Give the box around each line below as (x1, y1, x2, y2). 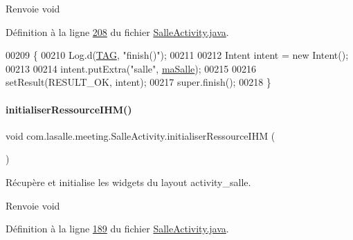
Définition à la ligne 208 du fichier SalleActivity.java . (6, 24, 229, 39)
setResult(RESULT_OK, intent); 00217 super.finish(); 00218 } (6, 75, 271, 89)
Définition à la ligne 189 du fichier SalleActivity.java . (6, 221, 229, 236)
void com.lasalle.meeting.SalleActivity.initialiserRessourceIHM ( (6, 128, 275, 142)
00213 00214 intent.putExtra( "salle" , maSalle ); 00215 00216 (6, 61, 257, 75)
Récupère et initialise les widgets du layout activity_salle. (6, 174, 251, 189)
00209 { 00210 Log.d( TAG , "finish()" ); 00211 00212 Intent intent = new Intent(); (6, 48, 349, 62)
